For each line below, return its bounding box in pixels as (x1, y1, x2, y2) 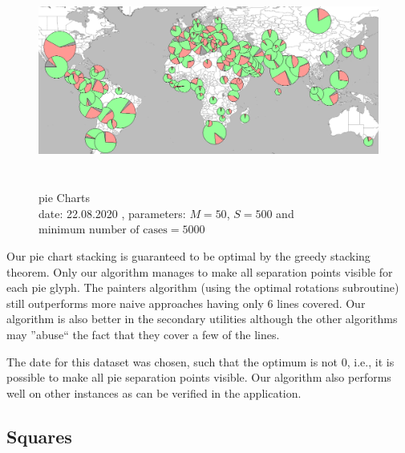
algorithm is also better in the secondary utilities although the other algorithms (6, 310, 398, 327)
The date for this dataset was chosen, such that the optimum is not (6, 353, 338, 370)
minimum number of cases (38, 224, 168, 237)
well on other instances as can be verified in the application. (6, 384, 302, 401)
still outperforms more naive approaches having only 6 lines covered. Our (6, 294, 366, 311)
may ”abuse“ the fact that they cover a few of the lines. (6, 326, 280, 342)
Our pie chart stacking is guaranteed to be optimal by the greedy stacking (6, 247, 371, 264)
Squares (6, 423, 72, 448)
